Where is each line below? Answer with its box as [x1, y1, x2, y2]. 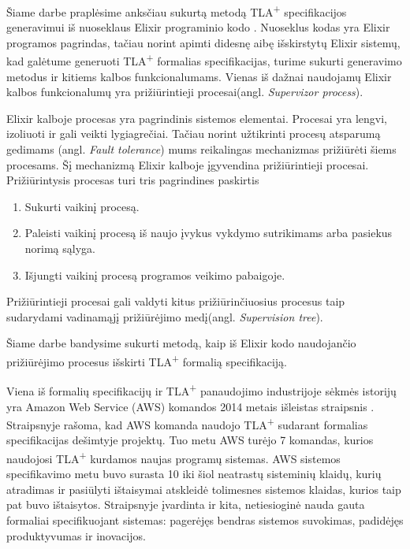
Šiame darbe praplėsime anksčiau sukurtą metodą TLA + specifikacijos [6, 2, 347, 20]
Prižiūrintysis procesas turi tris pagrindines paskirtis [6, 172, 259, 188]
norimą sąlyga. [24, 240, 95, 257]
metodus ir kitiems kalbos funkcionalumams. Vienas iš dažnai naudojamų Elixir [6, 68, 392, 84]
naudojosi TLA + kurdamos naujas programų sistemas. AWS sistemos [6, 447, 341, 466]
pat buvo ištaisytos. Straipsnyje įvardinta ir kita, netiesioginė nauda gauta [6, 496, 365, 513]
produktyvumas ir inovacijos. [6, 527, 146, 543]
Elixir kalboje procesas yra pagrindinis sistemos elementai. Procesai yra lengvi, [6, 109, 388, 126]
